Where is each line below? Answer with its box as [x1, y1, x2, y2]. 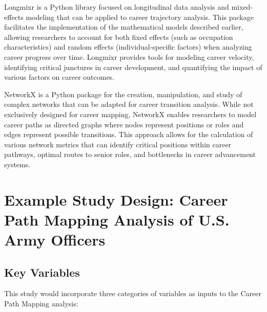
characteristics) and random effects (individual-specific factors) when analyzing [4, 41, 252, 52]
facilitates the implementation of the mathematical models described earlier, [4, 21, 243, 32]
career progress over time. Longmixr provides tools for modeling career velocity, [4, 51, 254, 62]
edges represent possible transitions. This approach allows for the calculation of [4, 129, 253, 140]
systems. [4, 159, 31, 169]
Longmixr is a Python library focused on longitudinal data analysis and [4, 2, 229, 12]
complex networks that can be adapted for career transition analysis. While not [4, 99, 254, 109]
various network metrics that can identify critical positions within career [4, 139, 232, 149]
